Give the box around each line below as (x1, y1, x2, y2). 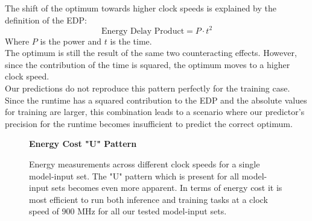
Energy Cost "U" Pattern (29, 137, 137, 150)
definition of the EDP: (5, 13, 87, 26)
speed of (29, 205, 59, 217)
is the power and (40, 34, 102, 47)
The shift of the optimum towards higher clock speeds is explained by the (5, 2, 277, 14)
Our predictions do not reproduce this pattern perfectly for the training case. (5, 82, 290, 95)
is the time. (110, 34, 152, 47)
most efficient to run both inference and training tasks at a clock (29, 193, 268, 205)
